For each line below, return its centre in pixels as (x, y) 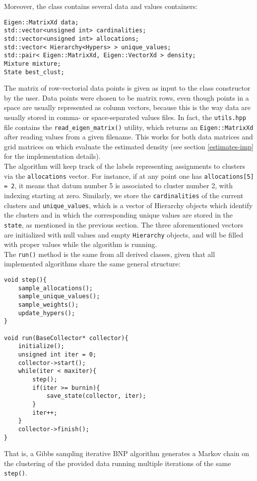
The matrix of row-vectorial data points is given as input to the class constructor (127, 88)
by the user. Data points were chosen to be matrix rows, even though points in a (127, 97)
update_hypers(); (47, 313)
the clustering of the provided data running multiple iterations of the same (118, 463)
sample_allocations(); (55, 288)
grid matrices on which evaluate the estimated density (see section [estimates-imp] (129, 146)
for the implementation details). (52, 156)
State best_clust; (34, 72)
